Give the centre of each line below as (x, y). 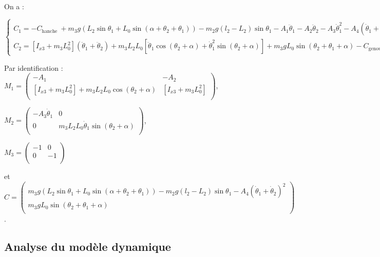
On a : (14, 6)
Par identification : (34, 67)
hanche (50, 31)
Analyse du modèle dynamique (88, 246)
